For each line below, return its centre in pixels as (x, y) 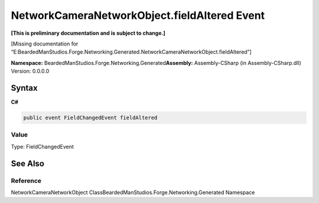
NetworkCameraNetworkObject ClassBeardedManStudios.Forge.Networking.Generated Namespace (133, 192)
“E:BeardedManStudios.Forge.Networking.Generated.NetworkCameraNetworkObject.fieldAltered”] (131, 52)
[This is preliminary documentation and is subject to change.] (88, 33)
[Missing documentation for (45, 44)
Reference (26, 181)
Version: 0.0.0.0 (30, 71)
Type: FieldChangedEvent (42, 146)
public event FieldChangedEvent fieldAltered (90, 118)
